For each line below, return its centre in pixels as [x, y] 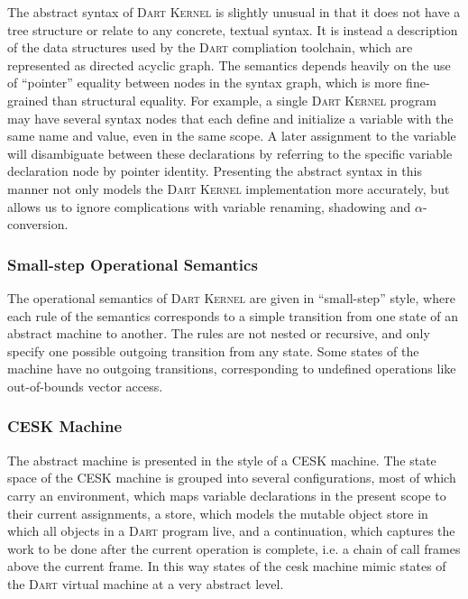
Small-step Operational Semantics [133, 264]
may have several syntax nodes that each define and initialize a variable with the [230, 118]
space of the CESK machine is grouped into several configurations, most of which [232, 478]
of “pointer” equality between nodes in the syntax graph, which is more [205, 83]
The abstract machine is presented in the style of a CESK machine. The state [222, 460]
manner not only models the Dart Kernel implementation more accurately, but [229, 188]
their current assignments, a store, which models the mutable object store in [218, 513]
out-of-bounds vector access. [85, 386]
